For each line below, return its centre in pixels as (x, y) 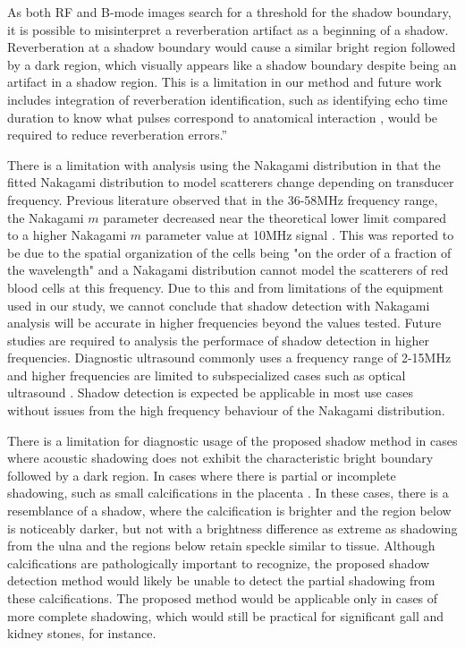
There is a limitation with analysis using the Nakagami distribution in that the (224, 164)
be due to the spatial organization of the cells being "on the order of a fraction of (229, 252)
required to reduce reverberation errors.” (118, 135)
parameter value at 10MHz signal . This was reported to (300, 235)
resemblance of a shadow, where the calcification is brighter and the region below (229, 511)
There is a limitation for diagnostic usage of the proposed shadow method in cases (232, 440)
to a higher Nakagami (67, 235)
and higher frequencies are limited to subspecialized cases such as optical (207, 375)
